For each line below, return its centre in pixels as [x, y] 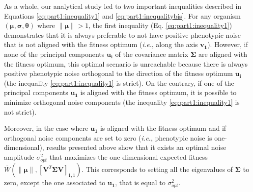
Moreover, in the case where [46, 128]
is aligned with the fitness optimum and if [163, 128]
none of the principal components [54, 54]
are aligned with [223, 54]
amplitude [19, 156]
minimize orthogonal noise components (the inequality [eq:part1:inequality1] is [122, 102]
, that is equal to [140, 182]
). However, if [228, 44]
